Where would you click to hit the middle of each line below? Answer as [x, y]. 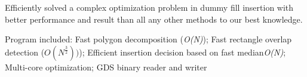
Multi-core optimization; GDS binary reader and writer [106, 67]
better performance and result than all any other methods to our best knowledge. [154, 19]
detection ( [25, 52]
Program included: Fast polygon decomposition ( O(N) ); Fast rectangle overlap [148, 39]
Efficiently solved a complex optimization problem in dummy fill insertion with [149, 7]
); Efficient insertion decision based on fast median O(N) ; [182, 52]
